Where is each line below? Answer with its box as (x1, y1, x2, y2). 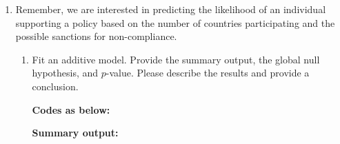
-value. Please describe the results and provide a (106, 65, 310, 80)
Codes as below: (32, 102, 110, 116)
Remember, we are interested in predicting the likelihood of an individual (15, 2, 326, 16)
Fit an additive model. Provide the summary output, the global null (32, 52, 320, 66)
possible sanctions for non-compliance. (15, 29, 177, 43)
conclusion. (32, 79, 79, 93)
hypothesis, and (32, 65, 99, 80)
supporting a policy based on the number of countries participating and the (15, 15, 335, 30)
